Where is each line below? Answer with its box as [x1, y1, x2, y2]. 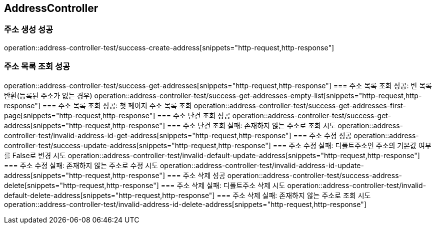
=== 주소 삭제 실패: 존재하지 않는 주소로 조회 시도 [216, 191, 371, 200]
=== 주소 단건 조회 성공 [157, 111, 230, 120]
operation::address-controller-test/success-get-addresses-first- [193, 101, 406, 110]
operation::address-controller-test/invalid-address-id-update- [159, 161, 364, 170]
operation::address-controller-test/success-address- [227, 171, 402, 180]
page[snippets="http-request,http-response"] [4, 111, 155, 120]
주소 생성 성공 [4, 24, 53, 35]
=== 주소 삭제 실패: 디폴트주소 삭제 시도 [160, 181, 285, 190]
